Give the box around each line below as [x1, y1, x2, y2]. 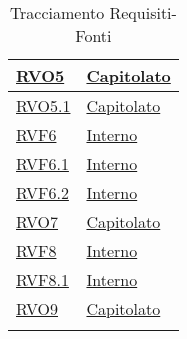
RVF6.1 [16, 152, 69, 175]
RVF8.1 [16, 268, 69, 291]
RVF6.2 [16, 181, 69, 204]
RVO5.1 [16, 94, 71, 117]
